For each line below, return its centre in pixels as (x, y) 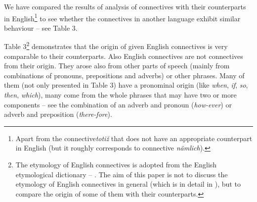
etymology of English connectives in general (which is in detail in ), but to (128, 184)
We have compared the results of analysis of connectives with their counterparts (125, 6)
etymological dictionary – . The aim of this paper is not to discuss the (122, 174)
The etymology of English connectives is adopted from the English (116, 165)
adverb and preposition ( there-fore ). (58, 114)
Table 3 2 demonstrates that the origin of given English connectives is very (116, 46)
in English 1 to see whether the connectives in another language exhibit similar (122, 17)
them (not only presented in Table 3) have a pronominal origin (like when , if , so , (126, 85)
